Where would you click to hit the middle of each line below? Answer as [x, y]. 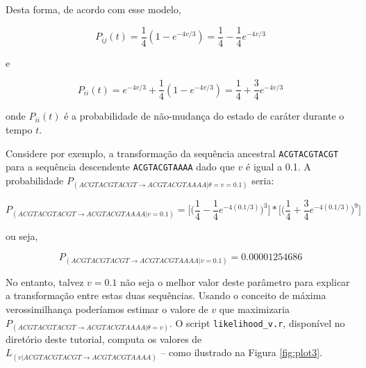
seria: [263, 180]
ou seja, [22, 236]
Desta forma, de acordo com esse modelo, [93, 9]
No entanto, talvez [45, 281]
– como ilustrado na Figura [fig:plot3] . [242, 352]
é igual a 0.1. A [278, 167]
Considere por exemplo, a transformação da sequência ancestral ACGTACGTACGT [172, 153]
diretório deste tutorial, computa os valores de [104, 338]
